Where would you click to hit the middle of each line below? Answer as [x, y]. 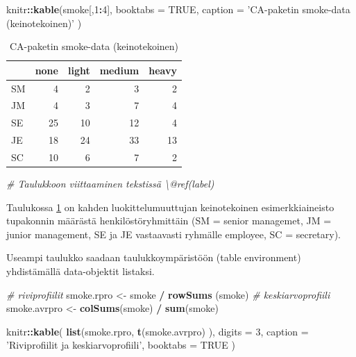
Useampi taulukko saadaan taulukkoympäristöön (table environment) [154, 257]
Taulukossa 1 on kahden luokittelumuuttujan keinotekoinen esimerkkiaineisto [170, 207]
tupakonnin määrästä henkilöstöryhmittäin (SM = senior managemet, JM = [169, 221]
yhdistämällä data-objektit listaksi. [80, 271]
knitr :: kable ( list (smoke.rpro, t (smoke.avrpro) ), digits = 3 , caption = [158, 331]
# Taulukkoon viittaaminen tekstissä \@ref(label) [110, 184]
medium [119, 70]
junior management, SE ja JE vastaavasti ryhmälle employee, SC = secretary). [174, 234]
